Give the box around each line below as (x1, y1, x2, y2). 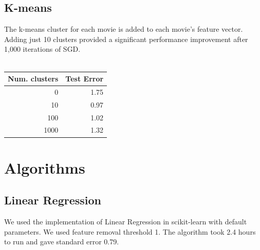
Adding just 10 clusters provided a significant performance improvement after (4, 33, 248, 44)
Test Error (65, 73, 104, 84)
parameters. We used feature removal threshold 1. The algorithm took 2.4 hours (4, 226, 256, 237)
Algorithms (4, 157, 85, 178)
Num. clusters (8, 73, 59, 84)
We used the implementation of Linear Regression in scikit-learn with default (4, 216, 247, 227)
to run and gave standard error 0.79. (4, 236, 119, 247)
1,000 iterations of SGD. (4, 44, 81, 54)
